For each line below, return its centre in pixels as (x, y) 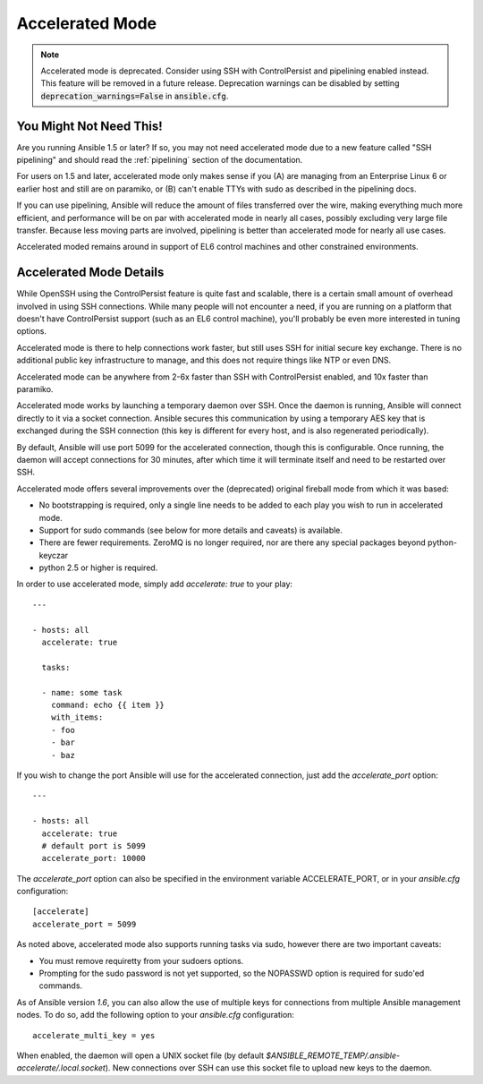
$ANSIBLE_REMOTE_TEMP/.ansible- (333, 1055)
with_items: (77, 717)
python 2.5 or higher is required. (98, 568)
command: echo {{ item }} (108, 704)
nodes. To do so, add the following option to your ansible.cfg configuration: (156, 1015)
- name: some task (82, 692)
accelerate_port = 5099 (85, 924)
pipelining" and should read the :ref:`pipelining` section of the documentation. (160, 160)
